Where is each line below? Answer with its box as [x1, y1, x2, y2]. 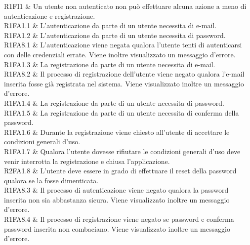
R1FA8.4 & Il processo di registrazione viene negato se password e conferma [4, 214, 234, 224]
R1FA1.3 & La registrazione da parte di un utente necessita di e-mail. [4, 59, 215, 69]
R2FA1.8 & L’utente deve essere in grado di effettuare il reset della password [4, 165, 237, 176]
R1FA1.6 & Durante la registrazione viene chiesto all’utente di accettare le [4, 126, 230, 137]
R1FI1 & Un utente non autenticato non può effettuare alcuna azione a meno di [4, 1, 247, 11]
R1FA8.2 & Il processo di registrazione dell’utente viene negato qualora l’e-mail [4, 69, 245, 79]
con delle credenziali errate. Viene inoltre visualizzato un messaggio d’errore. [4, 49, 236, 59]
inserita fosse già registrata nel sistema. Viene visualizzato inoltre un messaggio [4, 78, 244, 88]
